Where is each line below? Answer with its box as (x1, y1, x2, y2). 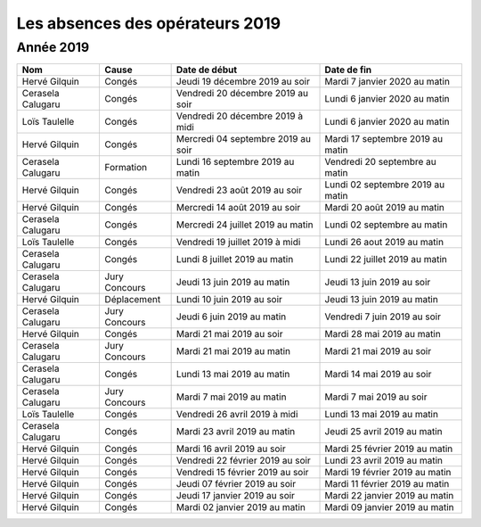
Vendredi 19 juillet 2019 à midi (175, 236, 301, 249)
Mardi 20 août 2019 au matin (324, 202, 445, 214)
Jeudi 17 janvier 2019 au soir (175, 490, 296, 502)
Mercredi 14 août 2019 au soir (175, 202, 301, 214)
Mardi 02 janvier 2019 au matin (175, 501, 306, 514)
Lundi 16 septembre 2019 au (175, 156, 295, 169)
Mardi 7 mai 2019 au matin (175, 391, 287, 403)
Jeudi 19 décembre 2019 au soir (175, 76, 311, 88)
